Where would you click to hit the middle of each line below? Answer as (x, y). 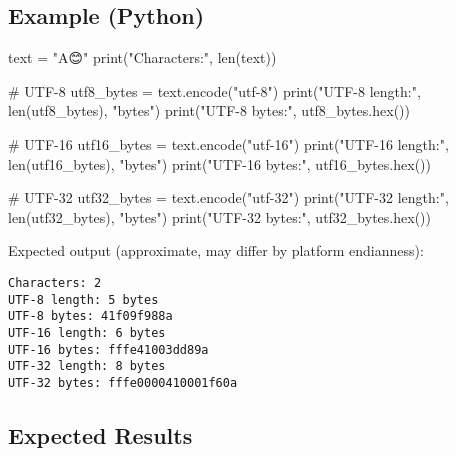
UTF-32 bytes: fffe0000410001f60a (123, 382)
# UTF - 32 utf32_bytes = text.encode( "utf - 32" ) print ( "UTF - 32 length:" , (228, 197)
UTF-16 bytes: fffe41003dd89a (108, 349)
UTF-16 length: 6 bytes (87, 332)
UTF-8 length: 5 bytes (83, 299)
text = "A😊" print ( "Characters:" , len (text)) (142, 57)
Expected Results (100, 434)
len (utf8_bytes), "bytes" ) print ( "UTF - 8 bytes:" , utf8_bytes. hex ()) (209, 110)
